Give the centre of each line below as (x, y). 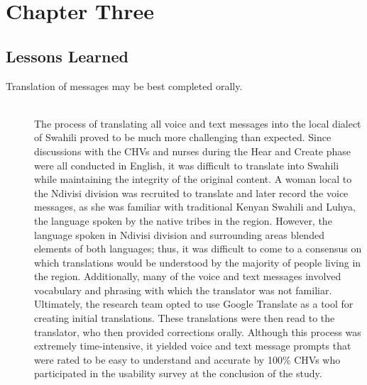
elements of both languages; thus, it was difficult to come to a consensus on (198, 249)
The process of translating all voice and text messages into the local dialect (198, 123)
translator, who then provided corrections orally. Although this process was (198, 331)
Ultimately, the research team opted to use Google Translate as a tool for (194, 304)
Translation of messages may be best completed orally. (124, 85)
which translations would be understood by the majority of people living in (198, 262)
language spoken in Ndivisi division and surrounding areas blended (179, 234)
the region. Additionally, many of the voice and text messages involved (188, 276)
